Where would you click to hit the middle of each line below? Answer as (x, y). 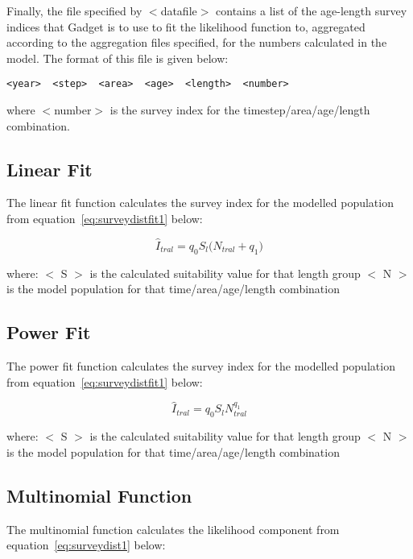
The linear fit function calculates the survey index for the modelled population (200, 203)
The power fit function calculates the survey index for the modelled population (201, 366)
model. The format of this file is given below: (118, 58)
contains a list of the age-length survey (312, 10)
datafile (179, 10)
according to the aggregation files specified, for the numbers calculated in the (197, 42)
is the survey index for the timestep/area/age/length (240, 110)
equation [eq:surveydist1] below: (86, 545)
